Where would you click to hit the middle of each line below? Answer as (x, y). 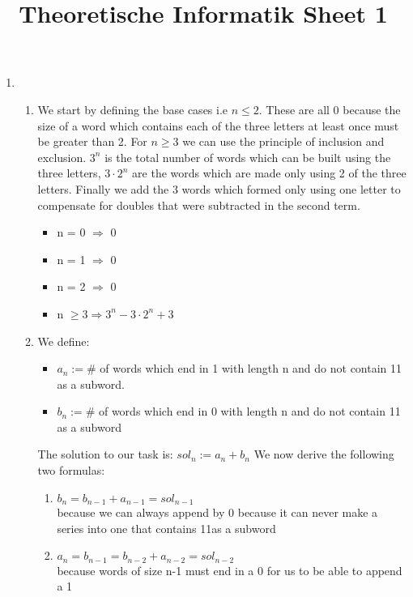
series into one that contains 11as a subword (166, 528)
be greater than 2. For (92, 141)
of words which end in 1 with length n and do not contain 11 (251, 368)
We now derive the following (324, 454)
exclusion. (62, 157)
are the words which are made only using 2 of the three (269, 173)
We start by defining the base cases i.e (133, 109)
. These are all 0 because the (330, 109)
